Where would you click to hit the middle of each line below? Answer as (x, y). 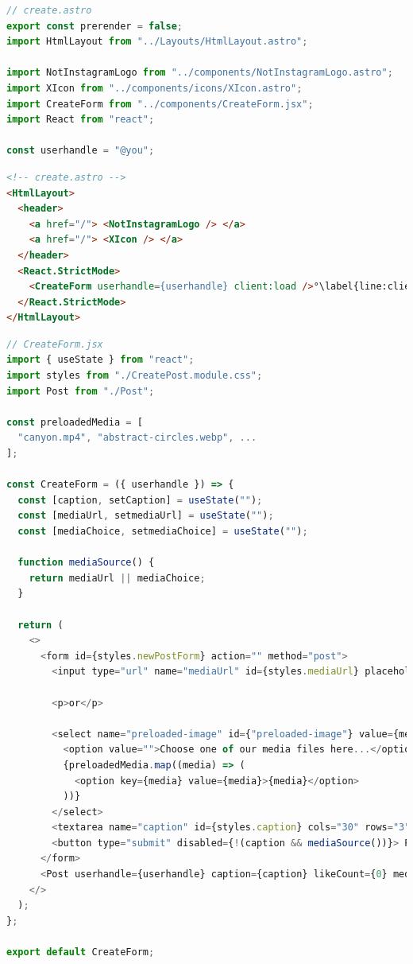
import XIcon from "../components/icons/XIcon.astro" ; (154, 88)
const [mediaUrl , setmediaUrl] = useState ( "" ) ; (146, 516)
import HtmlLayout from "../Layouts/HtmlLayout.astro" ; (157, 42)
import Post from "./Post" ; (81, 391)
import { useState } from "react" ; (100, 360)
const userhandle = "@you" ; (81, 151)
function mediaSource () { (86, 563)
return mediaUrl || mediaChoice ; (117, 578)
